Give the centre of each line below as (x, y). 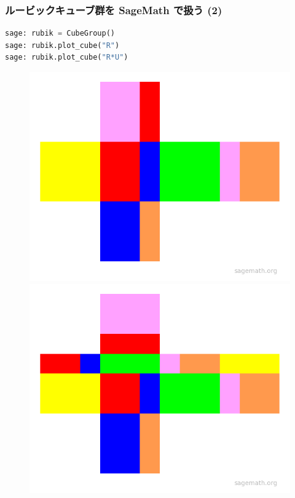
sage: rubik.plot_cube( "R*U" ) (67, 57)
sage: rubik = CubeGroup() (60, 34)
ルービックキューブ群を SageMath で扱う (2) (114, 10)
